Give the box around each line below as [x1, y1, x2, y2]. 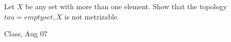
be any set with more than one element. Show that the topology [25, 1, 227, 11]
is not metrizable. [64, 11, 120, 22]
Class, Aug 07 [4, 28, 48, 39]
